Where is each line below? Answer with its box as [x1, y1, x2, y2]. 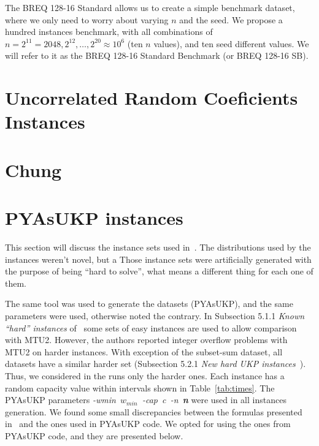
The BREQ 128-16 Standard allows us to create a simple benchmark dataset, [5, 1, 295, 13]
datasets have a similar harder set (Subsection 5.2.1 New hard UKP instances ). [5, 357, 306, 370]
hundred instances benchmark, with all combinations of [5, 25, 213, 38]
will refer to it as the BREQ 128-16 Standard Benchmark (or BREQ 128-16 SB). [5, 49, 309, 62]
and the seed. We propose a [179, 13, 283, 26]
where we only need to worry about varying [5, 13, 169, 26]
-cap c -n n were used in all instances [142, 393, 286, 406]
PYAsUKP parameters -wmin [5, 393, 116, 406]
